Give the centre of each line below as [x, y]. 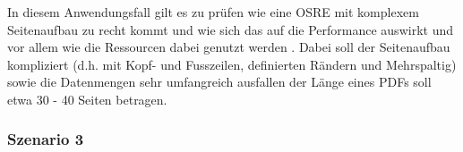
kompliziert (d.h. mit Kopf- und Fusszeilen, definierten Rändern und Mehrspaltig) [232, 64]
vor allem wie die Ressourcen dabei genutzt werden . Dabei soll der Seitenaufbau [229, 47]
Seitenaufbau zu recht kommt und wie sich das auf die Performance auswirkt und [230, 29]
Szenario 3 [46, 139]
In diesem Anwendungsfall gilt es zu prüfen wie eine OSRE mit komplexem [213, 12]
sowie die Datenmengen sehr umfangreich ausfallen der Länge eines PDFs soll [219, 82]
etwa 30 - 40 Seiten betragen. [87, 99]
